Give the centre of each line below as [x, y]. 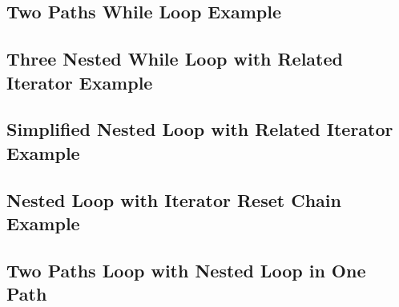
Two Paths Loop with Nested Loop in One [186, 270]
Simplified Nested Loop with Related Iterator [200, 129]
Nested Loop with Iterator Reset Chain [174, 199]
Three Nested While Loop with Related [175, 59]
